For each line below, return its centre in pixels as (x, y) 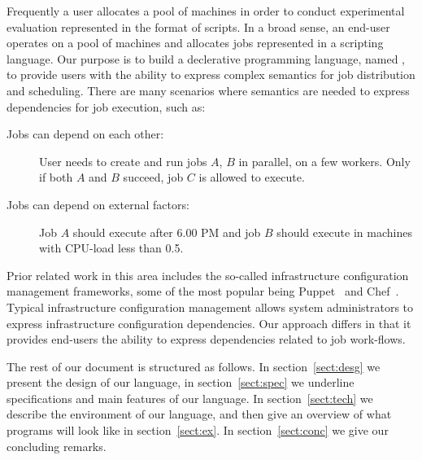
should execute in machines (344, 232)
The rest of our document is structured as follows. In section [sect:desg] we (194, 366)
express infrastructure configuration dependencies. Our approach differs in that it (209, 323)
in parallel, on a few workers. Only (324, 161)
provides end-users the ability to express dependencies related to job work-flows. (206, 339)
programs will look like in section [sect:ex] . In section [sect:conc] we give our (198, 430)
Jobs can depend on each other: (85, 134)
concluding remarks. (57, 446)
